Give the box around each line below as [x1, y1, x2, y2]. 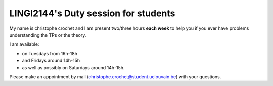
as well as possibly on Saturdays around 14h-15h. [22, 64, 125, 70]
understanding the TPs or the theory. [9, 32, 86, 38]
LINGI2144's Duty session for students [9, 8, 175, 19]
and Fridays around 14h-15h [22, 58, 80, 64]
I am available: [9, 41, 39, 47]
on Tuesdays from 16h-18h [22, 50, 78, 56]
